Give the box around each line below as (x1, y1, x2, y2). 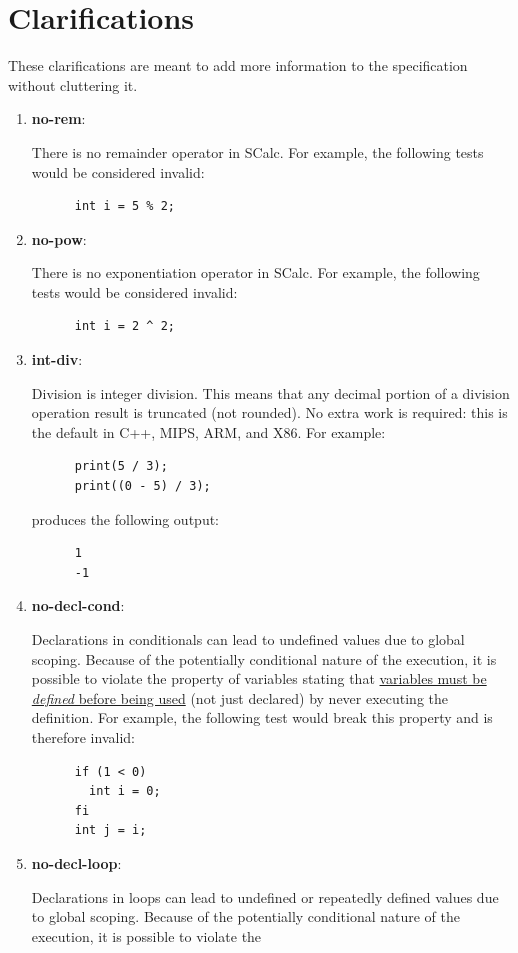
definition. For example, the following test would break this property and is (31, 707, 493, 728)
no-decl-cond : (31, 595, 125, 616)
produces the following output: (31, 508, 220, 529)
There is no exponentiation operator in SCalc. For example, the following (31, 262, 480, 283)
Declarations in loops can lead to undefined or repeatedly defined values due (31, 886, 499, 907)
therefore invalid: (31, 726, 135, 747)
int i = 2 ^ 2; (74, 319, 175, 334)
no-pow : (31, 228, 87, 249)
